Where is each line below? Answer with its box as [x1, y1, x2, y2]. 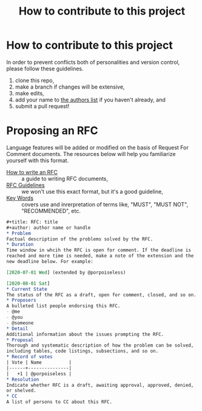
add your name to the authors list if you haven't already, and [15, 96, 166, 103]
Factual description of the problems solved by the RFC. [6, 236, 153, 242]
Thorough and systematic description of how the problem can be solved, [6, 342, 194, 348]
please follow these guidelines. [6, 65, 84, 72]
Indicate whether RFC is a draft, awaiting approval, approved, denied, [6, 382, 194, 388]
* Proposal [6, 337, 34, 343]
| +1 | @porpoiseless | [6, 370, 72, 377]
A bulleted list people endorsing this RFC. [6, 303, 121, 309]
